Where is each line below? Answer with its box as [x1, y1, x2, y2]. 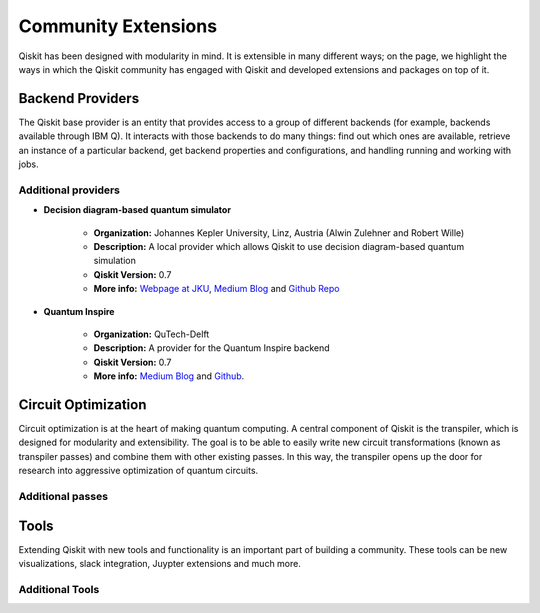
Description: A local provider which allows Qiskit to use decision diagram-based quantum [93, 240, 465, 252]
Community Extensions [18, 15, 218, 37]
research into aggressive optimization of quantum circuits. [18, 465, 259, 477]
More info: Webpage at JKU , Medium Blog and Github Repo [93, 283, 340, 295]
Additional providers [18, 183, 120, 197]
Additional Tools [18, 582, 100, 596]
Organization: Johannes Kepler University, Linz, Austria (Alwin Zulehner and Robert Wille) [93, 226, 465, 239]
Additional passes [18, 489, 109, 503]
